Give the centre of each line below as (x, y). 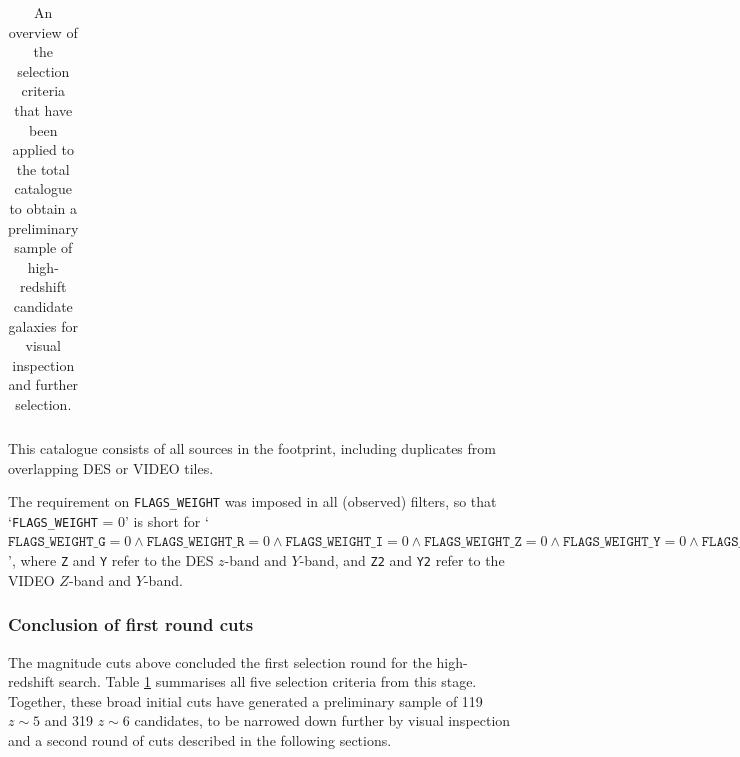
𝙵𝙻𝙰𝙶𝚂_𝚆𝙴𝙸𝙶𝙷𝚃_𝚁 (195, 542)
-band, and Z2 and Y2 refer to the (402, 560)
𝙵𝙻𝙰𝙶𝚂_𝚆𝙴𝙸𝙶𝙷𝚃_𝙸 (334, 542)
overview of (43, 31)
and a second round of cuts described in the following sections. (200, 739)
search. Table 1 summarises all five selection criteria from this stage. (268, 681)
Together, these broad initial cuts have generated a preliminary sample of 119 (245, 700)
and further (43, 384)
